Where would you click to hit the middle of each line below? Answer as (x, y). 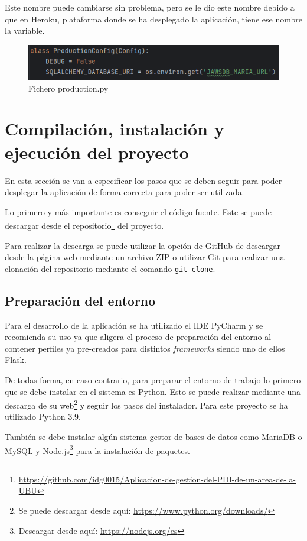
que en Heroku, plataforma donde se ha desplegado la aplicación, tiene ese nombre (153, 19)
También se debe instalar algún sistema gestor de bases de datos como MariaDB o (153, 437)
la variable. (25, 30)
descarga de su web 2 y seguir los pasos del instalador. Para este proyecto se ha (146, 404)
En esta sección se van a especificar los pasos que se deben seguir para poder (143, 180)
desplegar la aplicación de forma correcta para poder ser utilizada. (125, 192)
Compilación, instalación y (115, 129)
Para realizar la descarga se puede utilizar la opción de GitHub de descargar (143, 245)
